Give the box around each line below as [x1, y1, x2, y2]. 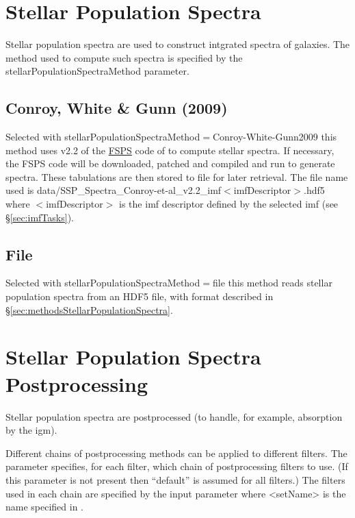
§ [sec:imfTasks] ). [5, 210, 74, 224]
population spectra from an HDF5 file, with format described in [5, 289, 274, 304]
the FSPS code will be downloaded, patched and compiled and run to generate [5, 156, 335, 171]
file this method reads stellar [212, 275, 332, 290]
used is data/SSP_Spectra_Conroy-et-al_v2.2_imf [5, 183, 222, 197]
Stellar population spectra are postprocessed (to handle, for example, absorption [5, 409, 343, 423]
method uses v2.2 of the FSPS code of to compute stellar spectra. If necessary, [5, 143, 334, 157]
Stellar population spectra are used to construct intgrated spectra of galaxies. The [5, 37, 350, 51]
